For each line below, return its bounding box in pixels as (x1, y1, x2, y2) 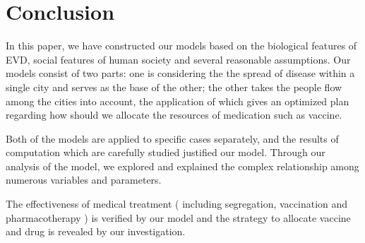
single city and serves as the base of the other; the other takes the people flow (6, 79, 342, 94)
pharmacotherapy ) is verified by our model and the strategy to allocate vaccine (6, 210, 351, 225)
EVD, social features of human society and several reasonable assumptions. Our (6, 52, 351, 66)
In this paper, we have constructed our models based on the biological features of (6, 38, 357, 53)
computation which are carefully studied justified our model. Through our (6, 145, 325, 160)
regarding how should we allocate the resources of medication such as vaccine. (6, 107, 342, 122)
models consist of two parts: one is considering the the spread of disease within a (6, 66, 355, 81)
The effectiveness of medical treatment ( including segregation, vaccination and (6, 196, 348, 211)
